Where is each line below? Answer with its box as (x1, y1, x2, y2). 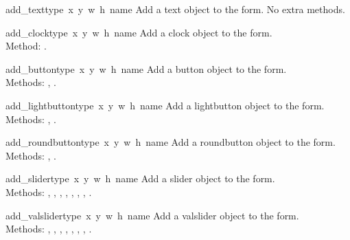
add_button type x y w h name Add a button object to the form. (5, 61, 287, 76)
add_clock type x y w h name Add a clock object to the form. (5, 25, 272, 39)
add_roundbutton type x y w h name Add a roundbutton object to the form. (5, 135, 336, 149)
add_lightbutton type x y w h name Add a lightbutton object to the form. (5, 98, 325, 112)
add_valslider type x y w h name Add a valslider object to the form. (5, 208, 299, 222)
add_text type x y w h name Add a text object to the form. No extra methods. (5, 2, 345, 16)
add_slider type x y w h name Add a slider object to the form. (5, 171, 275, 186)
